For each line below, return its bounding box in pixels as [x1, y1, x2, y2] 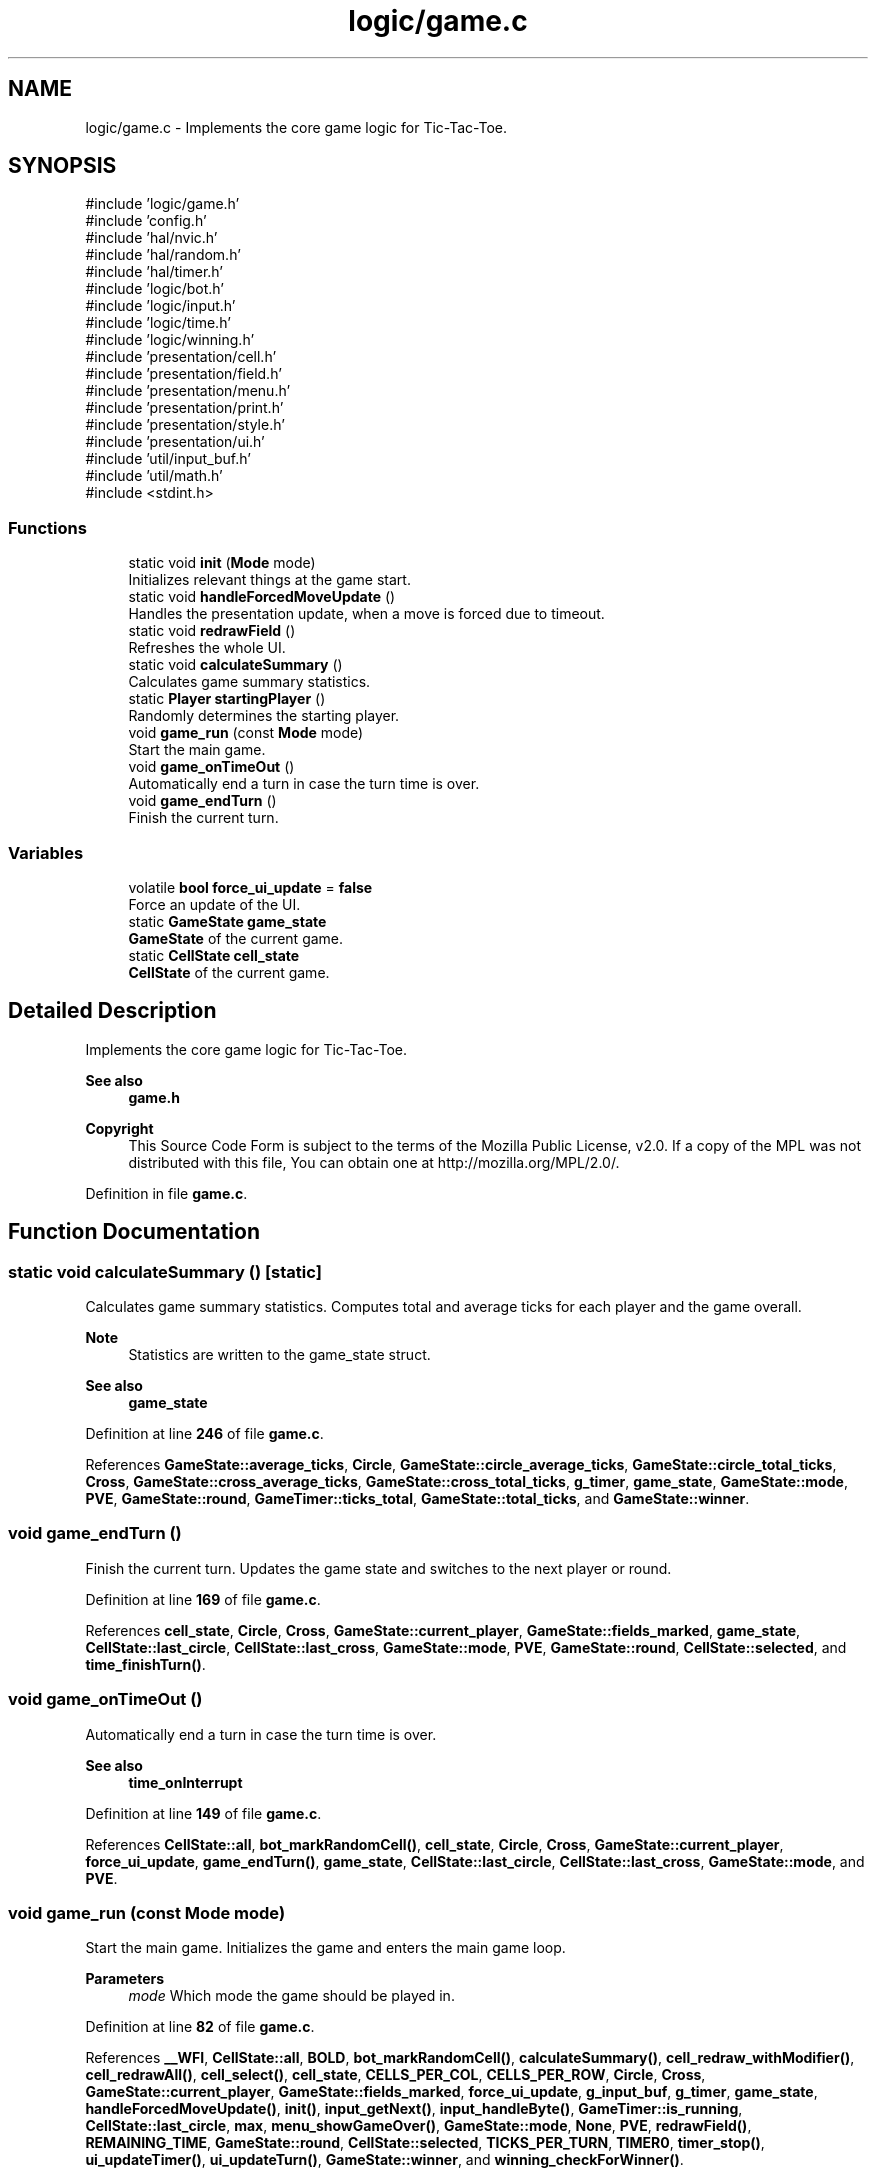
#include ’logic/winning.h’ [85, 331, 255, 349]
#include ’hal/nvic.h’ [85, 229, 218, 247]
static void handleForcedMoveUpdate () [128, 588, 396, 606]
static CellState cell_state [128, 946, 300, 964]
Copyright [85, 1119, 154, 1137]
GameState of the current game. [128, 929, 344, 947]
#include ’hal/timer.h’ [85, 263, 223, 281]
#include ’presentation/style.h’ [85, 416, 285, 434]
